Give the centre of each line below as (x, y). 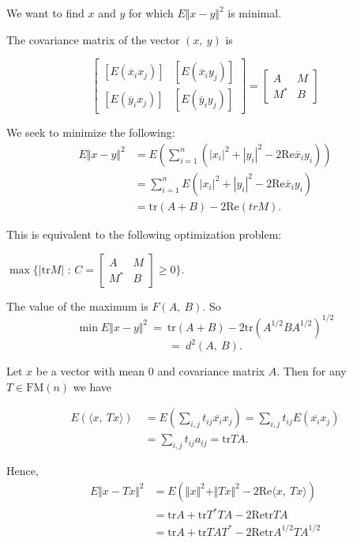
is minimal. (255, 13)
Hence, (23, 471)
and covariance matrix (211, 371)
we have (92, 386)
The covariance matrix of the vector (93, 39)
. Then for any (312, 371)
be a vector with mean (90, 371)
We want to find (45, 13)
